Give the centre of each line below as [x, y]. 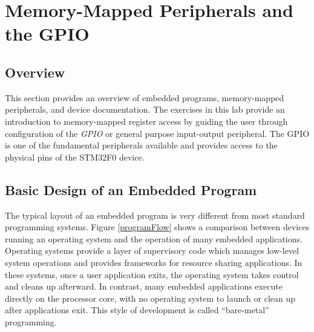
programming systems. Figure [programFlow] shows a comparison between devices [157, 227]
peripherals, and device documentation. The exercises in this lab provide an [145, 109]
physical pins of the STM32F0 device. [75, 157]
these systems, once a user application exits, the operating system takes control [152, 274]
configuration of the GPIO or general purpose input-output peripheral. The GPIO [157, 133]
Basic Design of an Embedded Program [131, 189]
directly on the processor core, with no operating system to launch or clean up [150, 298]
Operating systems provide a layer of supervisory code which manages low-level [152, 251]
